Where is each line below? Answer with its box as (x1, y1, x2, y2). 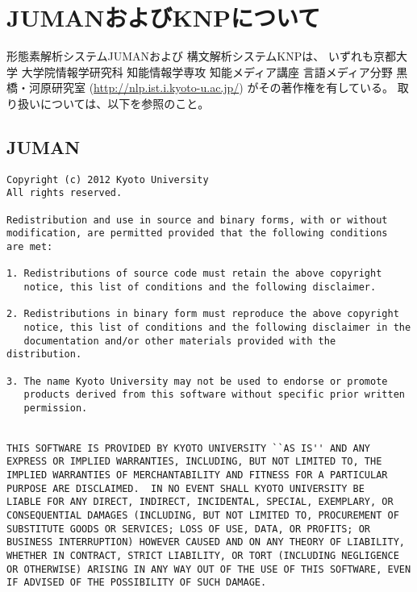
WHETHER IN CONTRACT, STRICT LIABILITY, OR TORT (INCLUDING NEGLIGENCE (6, 550, 399, 562)
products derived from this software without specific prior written (23, 389, 405, 401)
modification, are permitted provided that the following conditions (6, 227, 388, 240)
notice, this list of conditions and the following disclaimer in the (23, 321, 411, 333)
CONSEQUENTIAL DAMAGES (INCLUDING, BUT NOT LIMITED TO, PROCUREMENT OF (6, 510, 399, 522)
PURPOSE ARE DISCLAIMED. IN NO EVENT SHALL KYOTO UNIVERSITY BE (6, 482, 365, 494)
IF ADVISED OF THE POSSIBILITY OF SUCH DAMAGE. (6, 577, 267, 589)
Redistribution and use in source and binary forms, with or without (6, 214, 388, 226)
